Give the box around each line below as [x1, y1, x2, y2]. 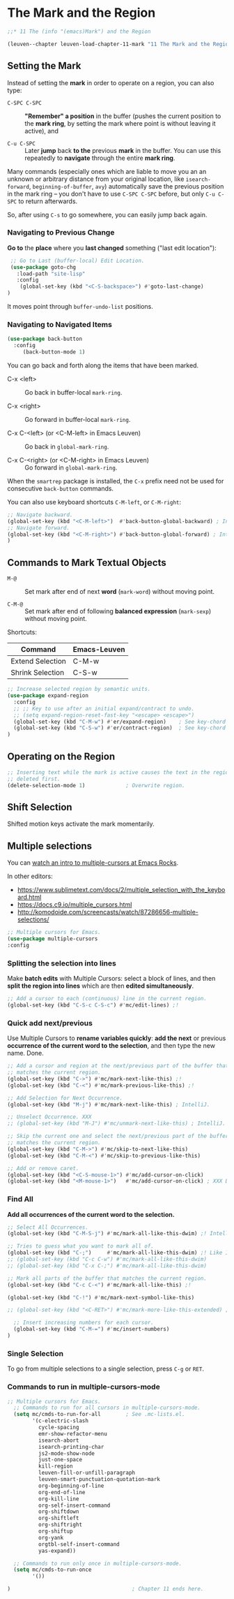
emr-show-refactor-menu [38, 1430, 108, 1437]
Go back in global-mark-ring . [24, 442, 109, 451]
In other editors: [7, 872, 54, 881]
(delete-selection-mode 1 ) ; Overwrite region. [7, 782, 186, 789]
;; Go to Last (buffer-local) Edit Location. [10, 257, 145, 264]
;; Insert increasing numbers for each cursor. [13, 1319, 155, 1327]
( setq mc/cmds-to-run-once [13, 1566, 92, 1573]
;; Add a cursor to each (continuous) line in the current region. [7, 995, 208, 1002]
